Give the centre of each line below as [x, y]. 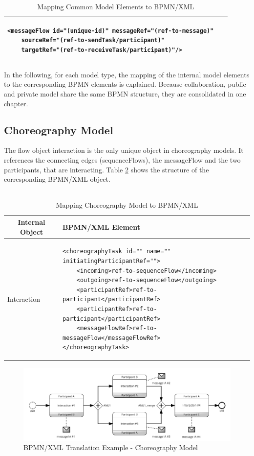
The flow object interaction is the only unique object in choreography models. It [124, 150]
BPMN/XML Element [101, 227]
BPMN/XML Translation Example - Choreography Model [111, 447]
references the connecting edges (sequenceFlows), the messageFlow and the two [122, 160]
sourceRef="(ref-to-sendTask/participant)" [93, 40]
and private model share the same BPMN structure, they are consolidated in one [125, 94]
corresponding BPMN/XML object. [57, 179]
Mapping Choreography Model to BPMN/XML [127, 205]
